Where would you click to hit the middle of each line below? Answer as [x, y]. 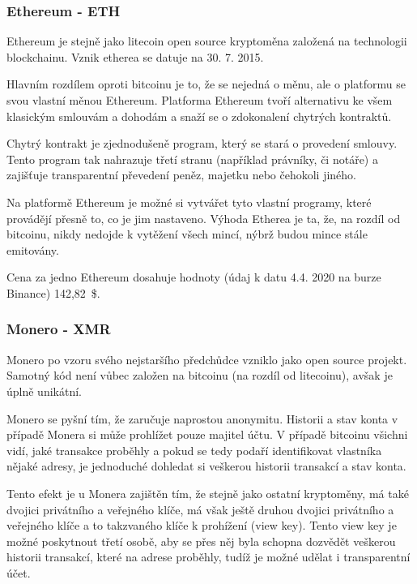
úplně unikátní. [44, 391]
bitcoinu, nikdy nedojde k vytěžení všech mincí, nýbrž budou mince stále [187, 234]
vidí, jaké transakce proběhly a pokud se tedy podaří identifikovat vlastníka [194, 450]
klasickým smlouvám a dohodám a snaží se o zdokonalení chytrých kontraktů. [199, 116]
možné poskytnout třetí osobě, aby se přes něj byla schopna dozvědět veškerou [201, 541]
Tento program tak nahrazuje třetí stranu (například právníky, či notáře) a [192, 159]
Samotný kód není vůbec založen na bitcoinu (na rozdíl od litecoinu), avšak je [200, 375]
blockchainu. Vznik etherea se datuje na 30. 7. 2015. [135, 56]
